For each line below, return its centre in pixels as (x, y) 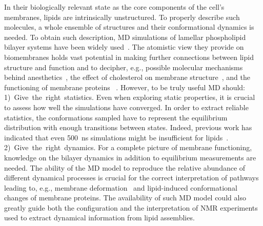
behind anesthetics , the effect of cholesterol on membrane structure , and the (127, 77)
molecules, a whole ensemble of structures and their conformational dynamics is (129, 27)
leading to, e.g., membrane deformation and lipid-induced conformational (121, 187)
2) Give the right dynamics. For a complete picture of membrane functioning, (128, 147)
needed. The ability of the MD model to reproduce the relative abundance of (125, 167)
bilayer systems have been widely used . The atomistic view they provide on (124, 47)
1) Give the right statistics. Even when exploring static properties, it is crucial (130, 97)
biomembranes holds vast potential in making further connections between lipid (129, 57)
